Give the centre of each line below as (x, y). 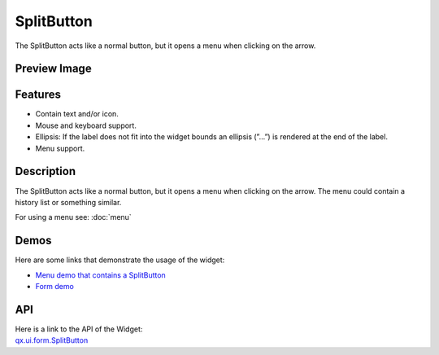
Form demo (55, 287)
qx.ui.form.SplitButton (52, 340)
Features (38, 95)
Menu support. (60, 148)
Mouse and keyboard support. (86, 125)
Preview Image (54, 69)
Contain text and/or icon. (77, 114)
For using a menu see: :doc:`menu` (73, 217)
